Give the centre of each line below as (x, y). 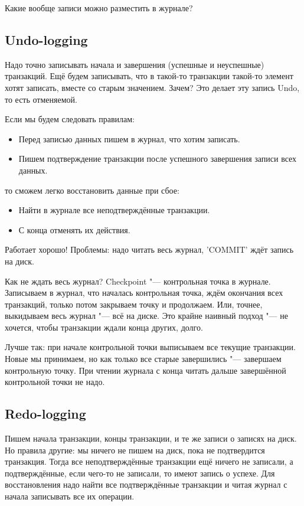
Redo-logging (45, 414)
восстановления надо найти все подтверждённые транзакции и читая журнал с (146, 484)
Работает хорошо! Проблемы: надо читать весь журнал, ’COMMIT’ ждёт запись (149, 249)
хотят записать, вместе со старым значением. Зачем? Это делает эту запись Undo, (152, 87)
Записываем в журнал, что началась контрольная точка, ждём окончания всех (144, 293)
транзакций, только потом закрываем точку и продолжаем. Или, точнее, (134, 304)
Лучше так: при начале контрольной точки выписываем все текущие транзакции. (150, 347)
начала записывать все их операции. (70, 496)
